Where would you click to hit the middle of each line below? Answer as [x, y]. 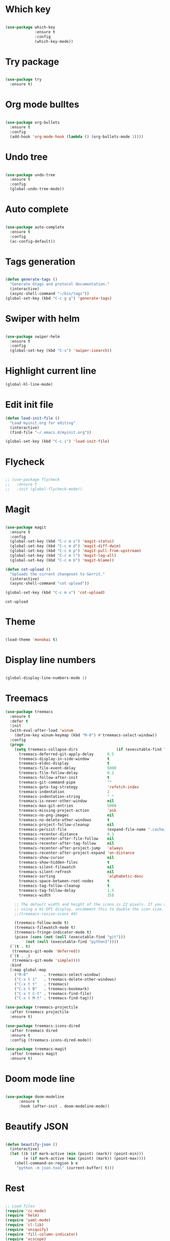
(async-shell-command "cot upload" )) [50, 584]
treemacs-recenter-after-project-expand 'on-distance [77, 853]
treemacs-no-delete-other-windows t [64, 820]
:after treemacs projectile [39, 1012]
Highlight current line [51, 371]
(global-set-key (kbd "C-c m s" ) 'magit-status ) [62, 542]
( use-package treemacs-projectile [42, 1007]
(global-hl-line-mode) [29, 385]
